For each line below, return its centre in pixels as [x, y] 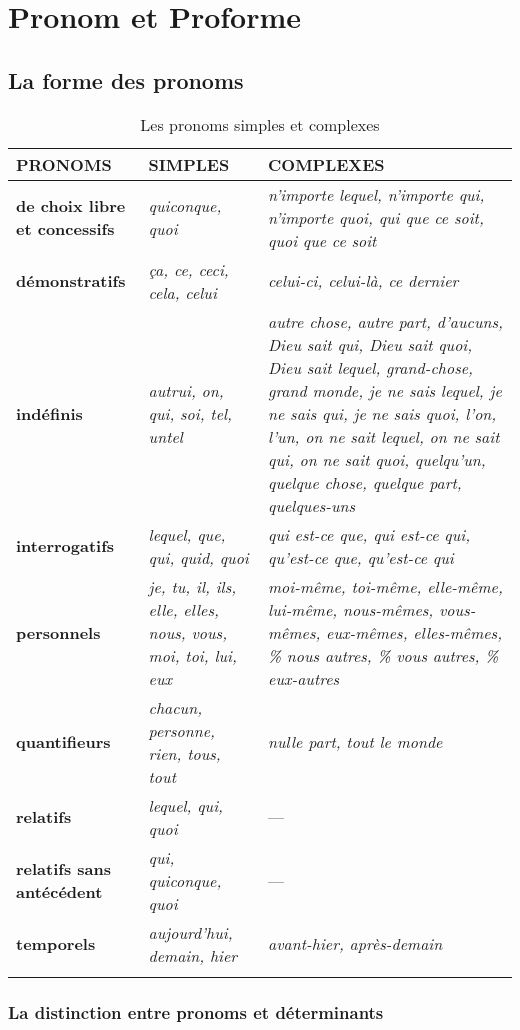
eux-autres [304, 678]
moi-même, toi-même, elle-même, [385, 586]
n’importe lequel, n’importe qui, [376, 194]
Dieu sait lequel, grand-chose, [370, 367]
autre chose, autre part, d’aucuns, [385, 321]
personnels [58, 632]
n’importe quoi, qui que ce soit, [376, 217]
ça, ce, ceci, [188, 269]
